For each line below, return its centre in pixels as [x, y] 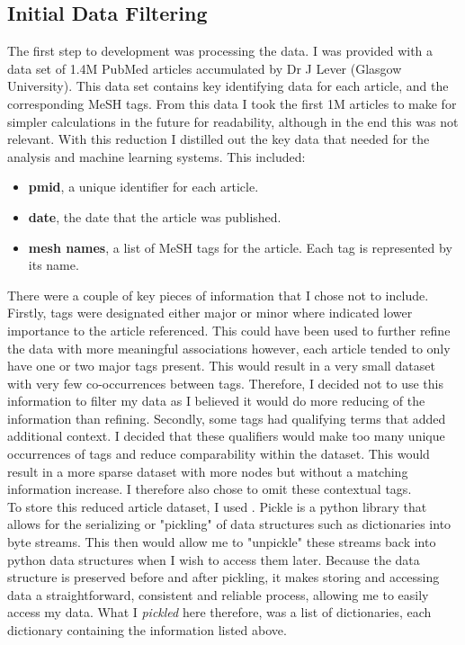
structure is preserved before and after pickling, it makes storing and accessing [224, 577]
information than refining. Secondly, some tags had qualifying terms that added [227, 418]
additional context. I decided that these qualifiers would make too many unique [226, 436]
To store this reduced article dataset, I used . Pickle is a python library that [217, 506]
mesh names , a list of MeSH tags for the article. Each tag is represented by [240, 247]
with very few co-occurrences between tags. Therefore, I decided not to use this [225, 383]
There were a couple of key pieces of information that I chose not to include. [218, 295]
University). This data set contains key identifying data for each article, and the [228, 86]
